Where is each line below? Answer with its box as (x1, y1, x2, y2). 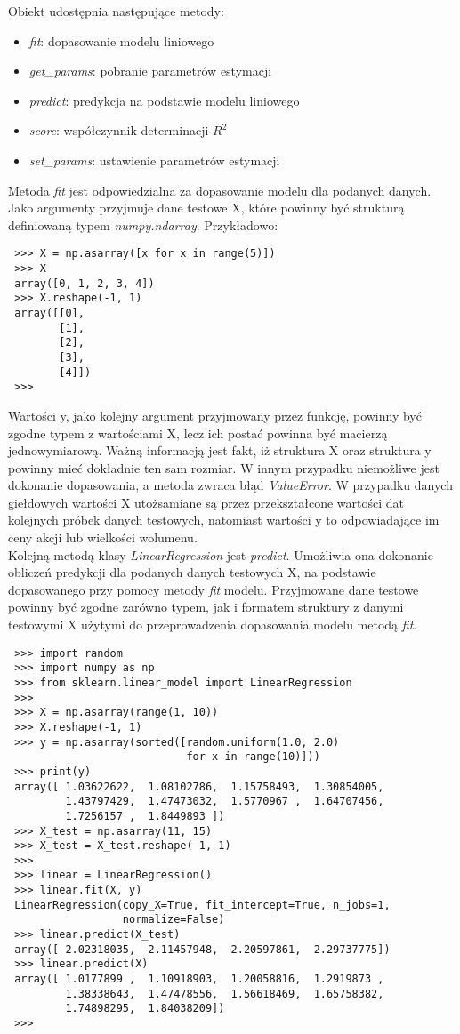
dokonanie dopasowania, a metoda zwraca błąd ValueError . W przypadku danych (8, 476, 453, 494)
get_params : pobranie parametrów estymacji (28, 61, 272, 80)
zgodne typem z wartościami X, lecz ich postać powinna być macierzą (8, 423, 388, 442)
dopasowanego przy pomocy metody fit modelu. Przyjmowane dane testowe (8, 580, 419, 598)
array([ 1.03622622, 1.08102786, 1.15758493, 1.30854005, (14, 780, 384, 793)
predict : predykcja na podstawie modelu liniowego (28, 91, 300, 109)
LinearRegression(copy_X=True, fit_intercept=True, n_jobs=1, (14, 898, 391, 911)
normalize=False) (122, 913, 225, 926)
